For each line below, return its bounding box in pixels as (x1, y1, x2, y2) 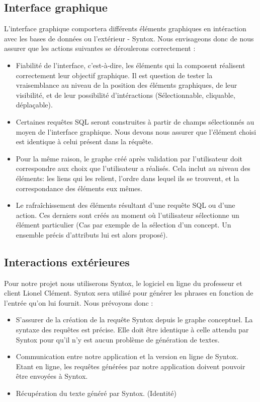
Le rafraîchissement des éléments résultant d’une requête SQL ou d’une (16, 200, 235, 210)
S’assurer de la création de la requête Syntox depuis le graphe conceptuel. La (16, 314, 253, 325)
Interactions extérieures (4, 254, 130, 269)
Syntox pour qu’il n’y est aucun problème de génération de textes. (16, 334, 220, 344)
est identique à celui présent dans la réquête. (16, 136, 153, 147)
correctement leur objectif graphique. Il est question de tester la (16, 70, 213, 80)
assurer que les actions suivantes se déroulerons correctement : (4, 43, 196, 53)
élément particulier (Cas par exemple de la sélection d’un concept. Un (16, 219, 231, 230)
